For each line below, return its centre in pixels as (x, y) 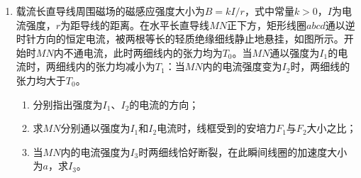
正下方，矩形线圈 (266, 24)
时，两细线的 (320, 66)
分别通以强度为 (95, 128)
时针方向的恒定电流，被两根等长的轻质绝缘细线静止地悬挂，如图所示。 (180, 39)
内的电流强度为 (95, 151)
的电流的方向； (164, 104)
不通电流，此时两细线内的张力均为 (143, 52)
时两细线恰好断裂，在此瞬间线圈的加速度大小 (243, 151)
